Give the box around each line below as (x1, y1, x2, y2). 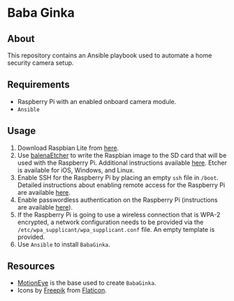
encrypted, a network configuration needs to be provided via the (17, 218, 204, 226)
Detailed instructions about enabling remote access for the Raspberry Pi (17, 180, 226, 189)
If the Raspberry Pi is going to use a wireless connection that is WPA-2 (17, 210, 221, 219)
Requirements (7, 79, 70, 91)
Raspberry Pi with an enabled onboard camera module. (17, 97, 177, 105)
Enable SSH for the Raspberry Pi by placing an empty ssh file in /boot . (17, 173, 219, 182)
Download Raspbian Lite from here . (17, 143, 119, 152)
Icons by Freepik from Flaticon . (17, 286, 107, 295)
